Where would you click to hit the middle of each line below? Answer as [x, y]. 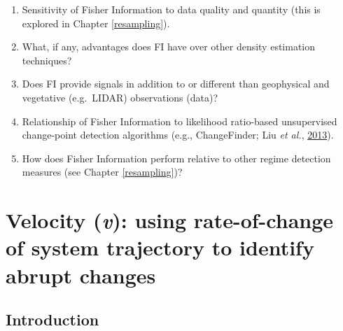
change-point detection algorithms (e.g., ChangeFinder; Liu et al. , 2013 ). [178, 135]
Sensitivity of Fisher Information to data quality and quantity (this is [171, 9]
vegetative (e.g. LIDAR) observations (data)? [120, 97]
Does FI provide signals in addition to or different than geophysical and [176, 84]
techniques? [47, 60]
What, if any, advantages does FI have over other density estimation [169, 47]
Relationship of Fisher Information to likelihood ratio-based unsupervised [180, 121]
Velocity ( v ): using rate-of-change [170, 220]
